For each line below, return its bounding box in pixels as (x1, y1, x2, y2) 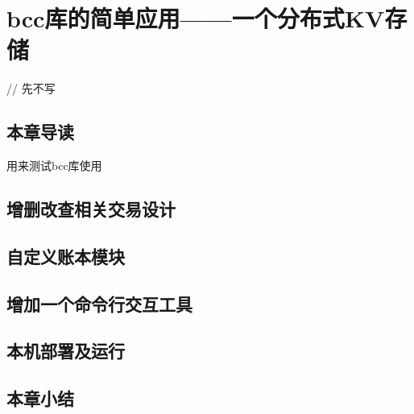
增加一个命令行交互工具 (6, 291, 193, 316)
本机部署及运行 (6, 338, 125, 363)
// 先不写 (6, 80, 56, 97)
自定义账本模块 (6, 243, 125, 268)
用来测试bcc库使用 (6, 157, 102, 174)
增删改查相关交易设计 (6, 197, 176, 221)
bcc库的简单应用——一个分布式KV (6, 2, 385, 35)
